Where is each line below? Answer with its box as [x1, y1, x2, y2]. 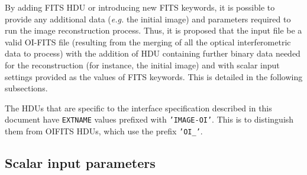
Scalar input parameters [5, 154, 156, 172]
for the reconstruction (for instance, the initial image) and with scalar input [5, 58, 280, 71]
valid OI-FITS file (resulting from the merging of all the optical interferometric [5, 35, 291, 48]
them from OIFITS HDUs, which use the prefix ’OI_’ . [5, 125, 203, 137]
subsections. [5, 82, 48, 94]
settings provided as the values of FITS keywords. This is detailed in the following [5, 70, 303, 82]
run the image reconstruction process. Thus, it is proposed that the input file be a [5, 24, 302, 37]
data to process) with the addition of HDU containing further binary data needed [5, 47, 300, 60]
